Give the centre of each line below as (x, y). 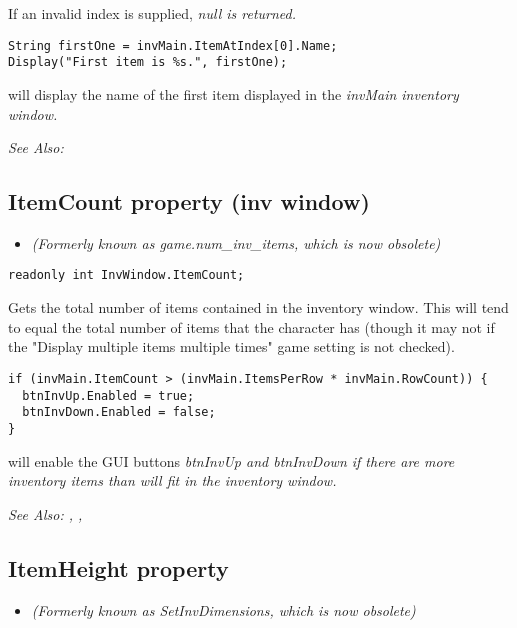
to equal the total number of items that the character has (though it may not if (251, 326)
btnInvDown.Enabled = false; (119, 412)
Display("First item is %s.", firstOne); (148, 62)
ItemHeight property (118, 567)
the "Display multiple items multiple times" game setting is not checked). (231, 346)
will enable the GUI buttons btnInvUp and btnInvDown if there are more (231, 460)
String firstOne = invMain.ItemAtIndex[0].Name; (173, 45)
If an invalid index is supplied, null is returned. (152, 13)
